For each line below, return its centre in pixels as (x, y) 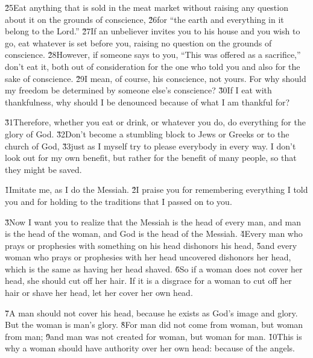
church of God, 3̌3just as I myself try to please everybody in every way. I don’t (150, 146)
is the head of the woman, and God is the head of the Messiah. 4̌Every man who (154, 234)
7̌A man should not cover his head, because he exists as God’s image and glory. (151, 312)
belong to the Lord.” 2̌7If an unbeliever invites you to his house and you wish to (153, 31)
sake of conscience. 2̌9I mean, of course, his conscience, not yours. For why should (156, 78)
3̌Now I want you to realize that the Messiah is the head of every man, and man (153, 221)
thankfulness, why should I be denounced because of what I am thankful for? (147, 102)
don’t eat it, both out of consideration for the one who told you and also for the (153, 66)
